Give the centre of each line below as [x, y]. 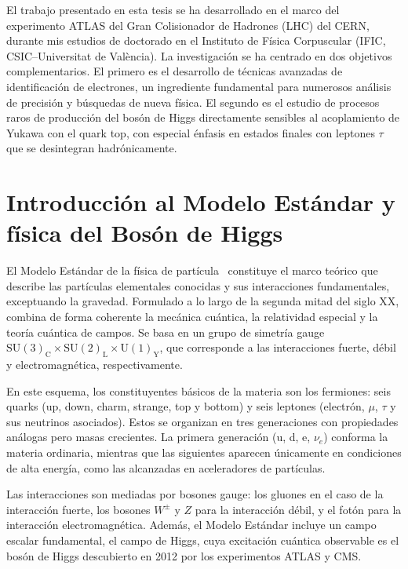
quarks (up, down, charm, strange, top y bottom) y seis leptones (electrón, [186, 406]
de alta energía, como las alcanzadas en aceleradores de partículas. [166, 467]
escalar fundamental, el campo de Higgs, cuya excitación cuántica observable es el [203, 540]
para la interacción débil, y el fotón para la [298, 509]
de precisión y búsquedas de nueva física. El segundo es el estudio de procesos [193, 102]
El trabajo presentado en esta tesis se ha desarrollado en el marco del [173, 9]
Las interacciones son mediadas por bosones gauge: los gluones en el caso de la [195, 494]
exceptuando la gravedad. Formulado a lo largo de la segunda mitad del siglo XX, [203, 301]
